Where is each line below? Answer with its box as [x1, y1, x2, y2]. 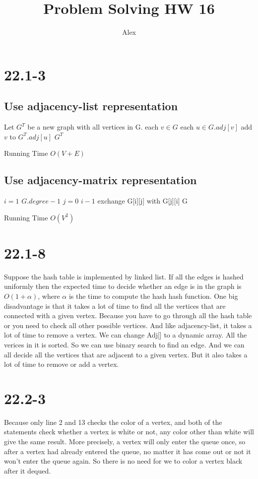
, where [38, 291, 60, 301]
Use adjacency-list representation [4, 98, 178, 114]
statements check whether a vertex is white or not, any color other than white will [4, 426, 254, 437]
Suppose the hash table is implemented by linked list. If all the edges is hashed [4, 271, 244, 281]
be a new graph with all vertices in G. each [27, 122, 159, 132]
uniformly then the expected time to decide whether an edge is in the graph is [4, 281, 242, 291]
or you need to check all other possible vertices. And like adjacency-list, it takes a [4, 320, 252, 330]
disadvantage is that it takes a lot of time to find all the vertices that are [4, 300, 226, 311]
